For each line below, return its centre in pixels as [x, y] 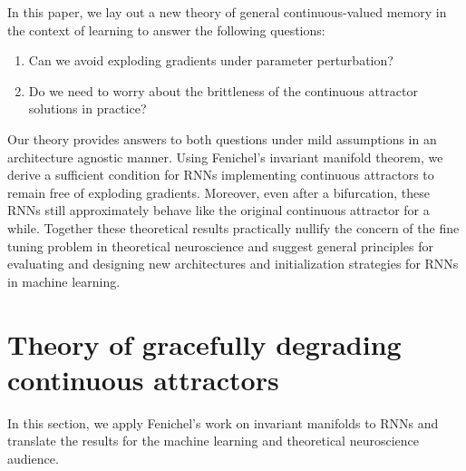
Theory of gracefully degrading [204, 343]
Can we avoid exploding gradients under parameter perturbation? [211, 60]
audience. [33, 458]
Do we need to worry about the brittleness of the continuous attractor [223, 90]
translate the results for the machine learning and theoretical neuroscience [213, 441]
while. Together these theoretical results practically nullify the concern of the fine [233, 227]
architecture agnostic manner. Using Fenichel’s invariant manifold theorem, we [225, 157]
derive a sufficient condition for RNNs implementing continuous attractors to [221, 175]
